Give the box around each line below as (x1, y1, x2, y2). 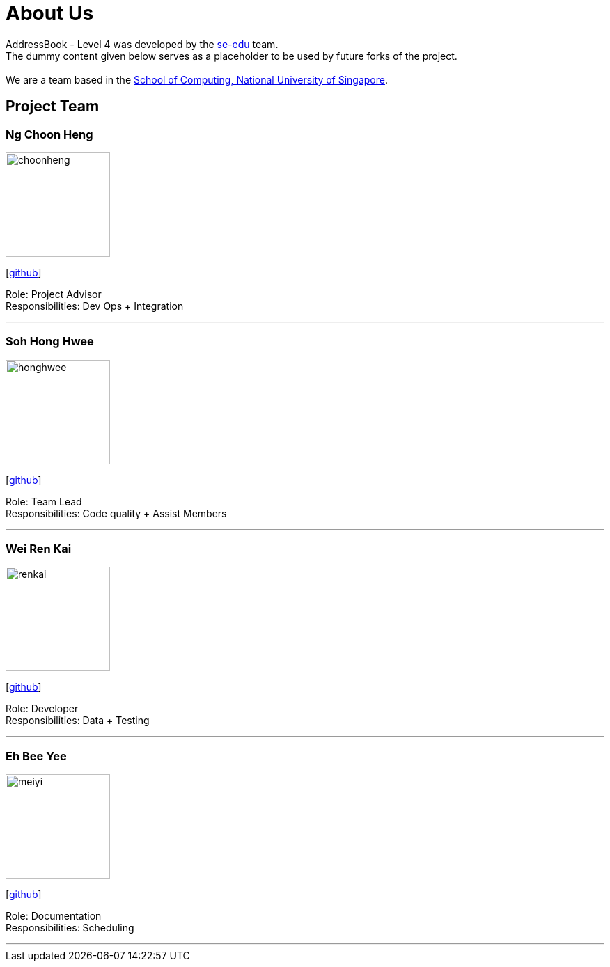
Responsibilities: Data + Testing (6, 714, 150, 727)
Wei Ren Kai (6, 542, 72, 556)
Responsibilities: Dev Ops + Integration (6, 299, 184, 312)
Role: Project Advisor (6, 288, 102, 300)
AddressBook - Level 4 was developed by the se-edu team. (6, 38, 279, 50)
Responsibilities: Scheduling (6, 922, 134, 934)
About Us (6, 1, 94, 25)
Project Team (6, 97, 100, 116)
